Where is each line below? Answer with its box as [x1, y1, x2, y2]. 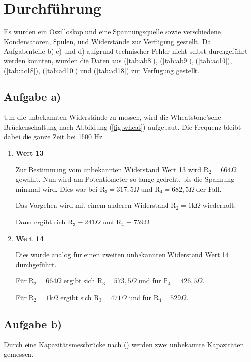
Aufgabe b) [4, 316, 62, 331]
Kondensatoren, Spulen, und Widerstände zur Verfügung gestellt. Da [4, 36, 211, 46]
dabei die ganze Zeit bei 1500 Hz [4, 131, 103, 141]
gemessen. [4, 349, 34, 359]
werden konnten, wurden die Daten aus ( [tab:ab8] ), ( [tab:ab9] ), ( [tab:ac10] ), [4, 55, 232, 65]
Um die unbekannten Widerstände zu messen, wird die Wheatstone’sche [4, 112, 221, 122]
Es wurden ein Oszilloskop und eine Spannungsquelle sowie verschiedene [4, 27, 221, 37]
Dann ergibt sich [15, 217, 66, 227]
